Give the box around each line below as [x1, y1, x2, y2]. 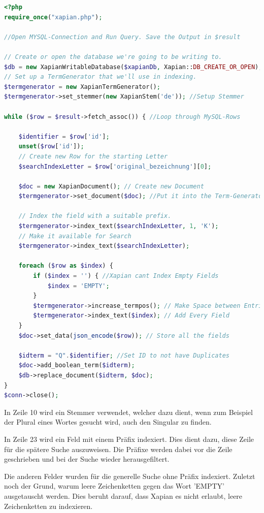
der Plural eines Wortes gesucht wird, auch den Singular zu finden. [4, 416, 212, 427]
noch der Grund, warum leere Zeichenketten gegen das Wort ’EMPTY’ [4, 480, 224, 491]
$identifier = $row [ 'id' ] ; [18, 133, 110, 140]
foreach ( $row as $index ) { [18, 262, 113, 270]
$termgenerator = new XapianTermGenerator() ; [4, 83, 160, 90]
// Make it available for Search [18, 232, 131, 240]
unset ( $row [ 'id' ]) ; [18, 143, 84, 150]
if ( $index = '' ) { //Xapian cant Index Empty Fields [33, 272, 219, 280]
